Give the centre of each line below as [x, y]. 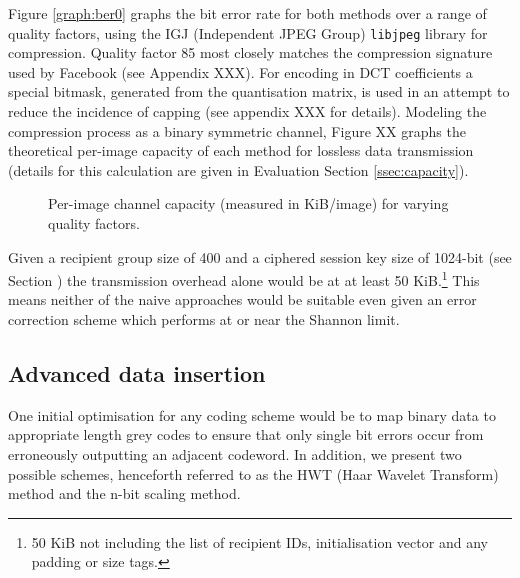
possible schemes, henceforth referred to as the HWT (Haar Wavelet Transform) [253, 473]
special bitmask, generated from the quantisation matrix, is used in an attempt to [259, 91]
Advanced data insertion [137, 373]
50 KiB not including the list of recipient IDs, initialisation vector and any [259, 541]
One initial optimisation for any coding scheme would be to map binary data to [252, 414]
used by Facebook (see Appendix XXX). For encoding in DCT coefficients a [240, 71]
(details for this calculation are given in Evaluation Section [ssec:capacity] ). [238, 169]
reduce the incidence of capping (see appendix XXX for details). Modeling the [247, 111]
